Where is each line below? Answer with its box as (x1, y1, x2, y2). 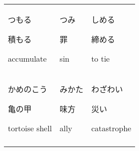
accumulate (8, 53, 47, 64)
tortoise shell (8, 122, 52, 134)
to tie (91, 53, 110, 64)
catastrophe (91, 122, 132, 134)
